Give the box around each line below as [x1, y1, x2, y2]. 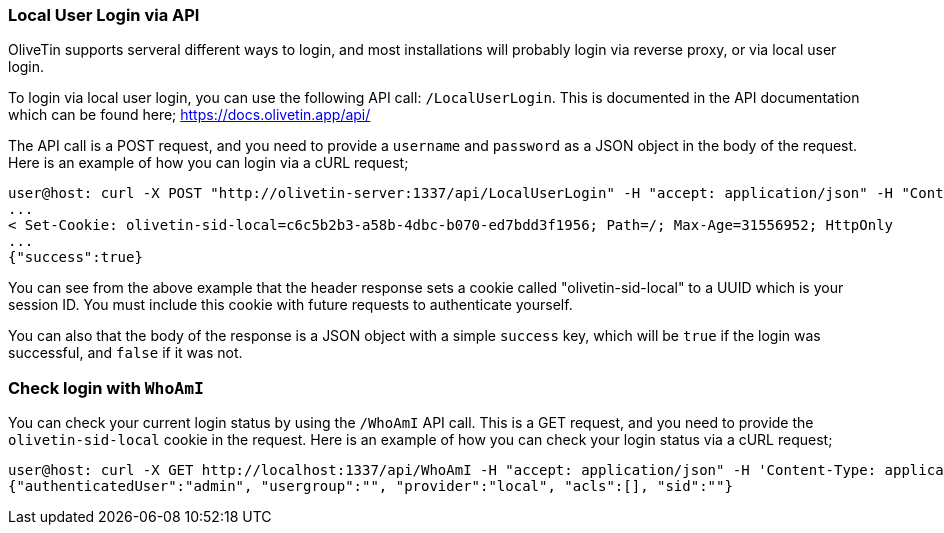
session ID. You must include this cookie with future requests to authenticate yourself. [8, 296, 573, 314]
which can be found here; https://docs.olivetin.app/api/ [8, 106, 371, 124]
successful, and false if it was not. [8, 344, 243, 362]
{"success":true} [8, 249, 143, 266]
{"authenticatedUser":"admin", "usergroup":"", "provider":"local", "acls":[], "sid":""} [8, 478, 733, 495]
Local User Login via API [8, 5, 200, 25]
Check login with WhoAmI [8, 377, 204, 398]
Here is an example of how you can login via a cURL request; [8, 154, 409, 172]
